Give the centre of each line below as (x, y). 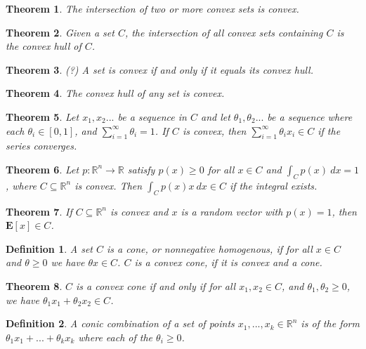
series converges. (41, 146)
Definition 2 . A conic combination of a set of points (120, 323)
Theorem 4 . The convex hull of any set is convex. (115, 93)
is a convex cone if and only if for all (156, 285)
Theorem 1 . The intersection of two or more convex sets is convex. (152, 8)
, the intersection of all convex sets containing (224, 32)
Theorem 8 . (34, 285)
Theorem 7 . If (39, 211)
